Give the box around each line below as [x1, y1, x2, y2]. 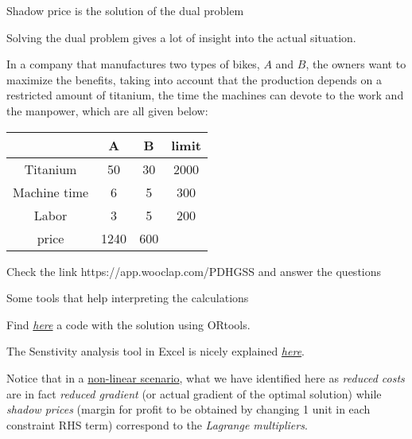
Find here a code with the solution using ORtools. [6, 316, 251, 332]
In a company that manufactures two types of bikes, [6, 56, 260, 72]
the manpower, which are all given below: [6, 102, 208, 118]
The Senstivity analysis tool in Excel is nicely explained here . [6, 343, 305, 359]
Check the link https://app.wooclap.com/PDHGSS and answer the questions [6, 262, 382, 279]
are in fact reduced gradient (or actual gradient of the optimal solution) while [6, 385, 382, 402]
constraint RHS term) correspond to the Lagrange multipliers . [6, 416, 308, 433]
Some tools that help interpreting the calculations [6, 289, 249, 306]
